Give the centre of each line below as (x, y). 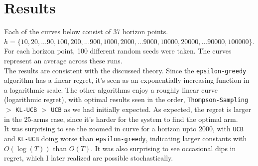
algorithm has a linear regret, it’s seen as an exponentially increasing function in (127, 80)
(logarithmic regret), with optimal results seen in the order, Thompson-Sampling (126, 99)
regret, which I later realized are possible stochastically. (89, 158)
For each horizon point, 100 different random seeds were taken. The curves (118, 51)
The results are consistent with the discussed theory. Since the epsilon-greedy (125, 70)
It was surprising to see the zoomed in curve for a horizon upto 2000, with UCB (124, 129)
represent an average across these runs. (63, 60)
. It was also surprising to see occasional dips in (163, 148)
